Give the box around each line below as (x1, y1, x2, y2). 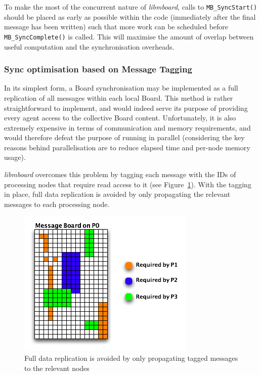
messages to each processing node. (4, 198, 110, 209)
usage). (4, 152, 26, 162)
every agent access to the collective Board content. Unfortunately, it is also (4, 112, 236, 123)
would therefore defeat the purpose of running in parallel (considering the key (4, 132, 245, 143)
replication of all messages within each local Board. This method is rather (4, 92, 233, 103)
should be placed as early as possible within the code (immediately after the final (4, 11, 256, 22)
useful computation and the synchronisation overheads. (4, 41, 175, 52)
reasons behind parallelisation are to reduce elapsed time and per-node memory (4, 142, 250, 152)
